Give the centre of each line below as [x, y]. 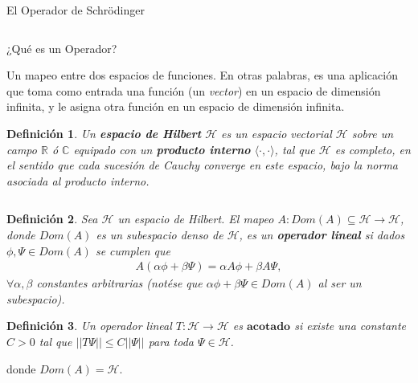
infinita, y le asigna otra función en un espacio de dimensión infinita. [176, 106]
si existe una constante [350, 326]
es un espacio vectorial [277, 133]
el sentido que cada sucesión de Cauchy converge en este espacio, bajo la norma [203, 165]
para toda [171, 341]
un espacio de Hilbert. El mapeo [196, 219]
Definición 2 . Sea [52, 219]
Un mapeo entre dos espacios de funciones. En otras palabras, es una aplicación [202, 75]
